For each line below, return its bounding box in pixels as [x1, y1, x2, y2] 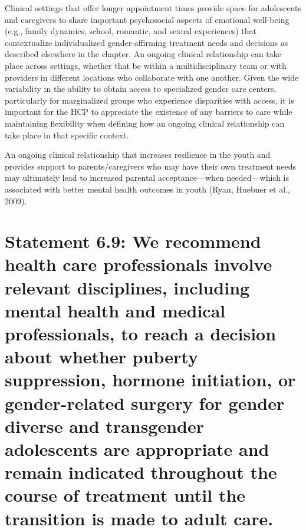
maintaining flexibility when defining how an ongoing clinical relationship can [5, 117, 285, 129]
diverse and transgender [5, 413, 205, 438]
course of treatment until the [5, 483, 246, 507]
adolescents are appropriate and [5, 436, 269, 461]
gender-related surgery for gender [5, 390, 285, 415]
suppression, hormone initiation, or [5, 367, 296, 392]
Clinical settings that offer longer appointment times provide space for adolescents [5, 2, 302, 14]
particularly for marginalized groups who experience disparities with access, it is [5, 94, 294, 106]
